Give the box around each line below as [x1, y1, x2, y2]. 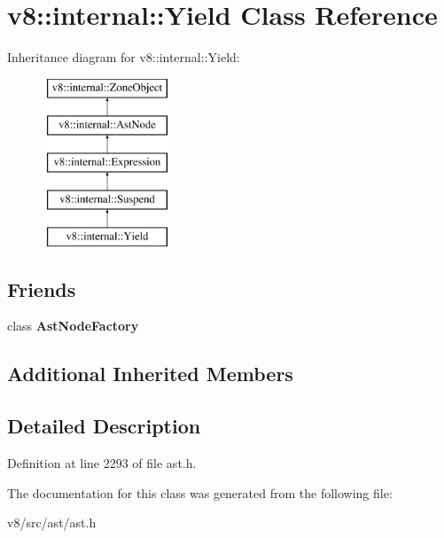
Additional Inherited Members [7, 360, 293, 387]
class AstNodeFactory [7, 316, 139, 335]
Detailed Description [7, 412, 201, 440]
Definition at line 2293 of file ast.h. [7, 454, 197, 472]
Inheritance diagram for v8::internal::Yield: [7, 48, 240, 66]
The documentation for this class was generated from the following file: [7, 483, 393, 502]
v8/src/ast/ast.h [7, 513, 97, 532]
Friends [7, 275, 76, 302]
